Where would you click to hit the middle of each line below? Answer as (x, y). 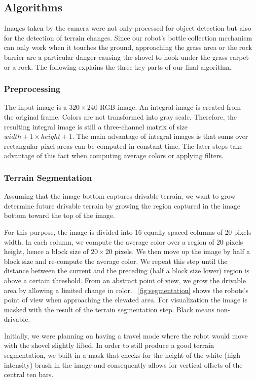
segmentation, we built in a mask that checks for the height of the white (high (122, 355)
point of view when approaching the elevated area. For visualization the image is (126, 300)
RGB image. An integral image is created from (170, 107)
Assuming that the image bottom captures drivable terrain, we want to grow (120, 196)
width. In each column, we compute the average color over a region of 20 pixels (124, 241)
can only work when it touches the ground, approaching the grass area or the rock (128, 47)
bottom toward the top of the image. (59, 215)
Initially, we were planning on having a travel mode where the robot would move (126, 335)
